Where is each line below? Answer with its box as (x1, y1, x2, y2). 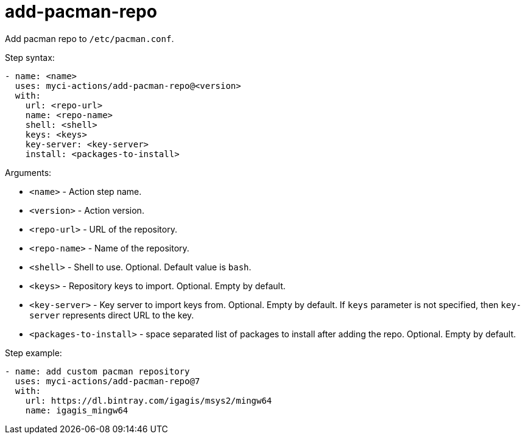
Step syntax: (5, 52, 55, 63)
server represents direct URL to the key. (29, 309, 194, 320)
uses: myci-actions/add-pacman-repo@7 (15, 376, 200, 386)
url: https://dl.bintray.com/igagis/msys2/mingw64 (25, 395, 272, 406)
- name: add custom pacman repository (5, 366, 190, 376)
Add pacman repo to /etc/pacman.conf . (5, 33, 174, 44)
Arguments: (5, 167, 52, 178)
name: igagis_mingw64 (25, 405, 129, 415)
